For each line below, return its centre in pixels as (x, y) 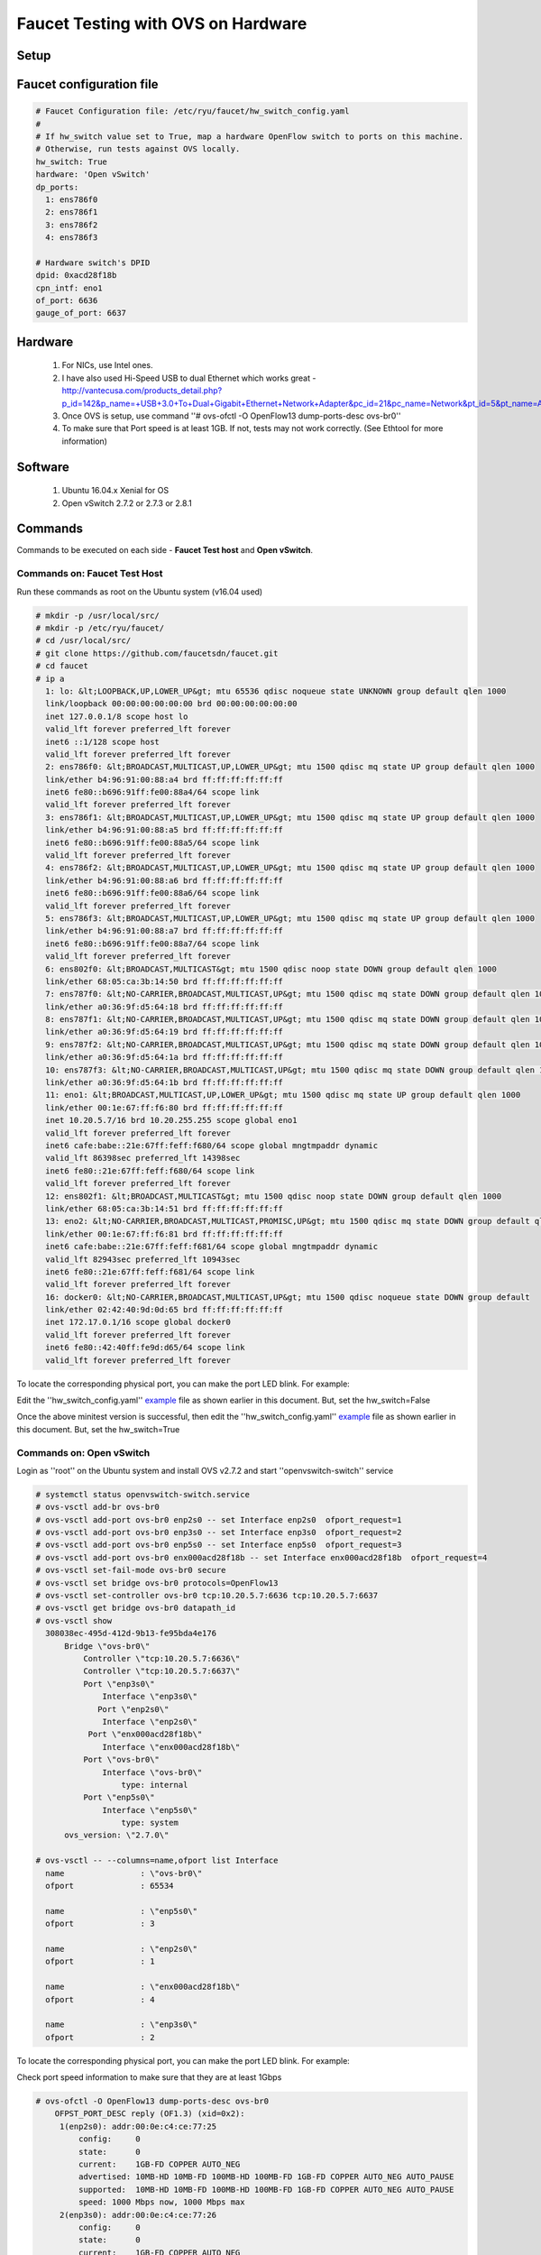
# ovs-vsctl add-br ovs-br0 (97, 1507)
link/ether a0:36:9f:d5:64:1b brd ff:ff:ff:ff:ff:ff (164, 1083)
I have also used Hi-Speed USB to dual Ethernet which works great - (189, 378)
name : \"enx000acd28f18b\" (143, 1987)
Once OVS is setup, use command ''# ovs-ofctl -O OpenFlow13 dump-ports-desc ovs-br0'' (231, 416)
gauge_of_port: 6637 (81, 313)
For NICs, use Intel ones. (107, 365)
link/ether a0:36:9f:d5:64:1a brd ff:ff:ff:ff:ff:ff (164, 1057)
